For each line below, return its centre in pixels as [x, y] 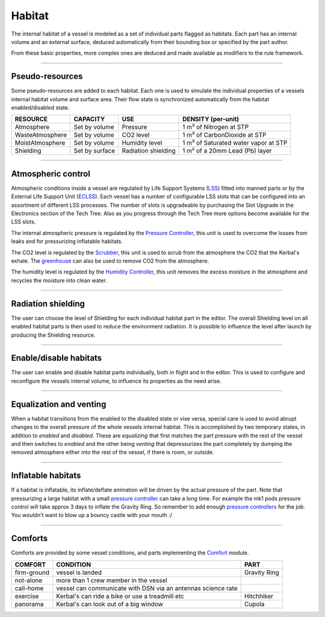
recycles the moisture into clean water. [59, 280]
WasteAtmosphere [41, 135]
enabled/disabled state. [40, 108]
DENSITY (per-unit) [211, 119]
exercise [27, 596]
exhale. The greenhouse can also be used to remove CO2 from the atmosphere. [110, 261]
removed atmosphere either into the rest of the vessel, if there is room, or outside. [113, 453]
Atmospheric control [51, 174]
